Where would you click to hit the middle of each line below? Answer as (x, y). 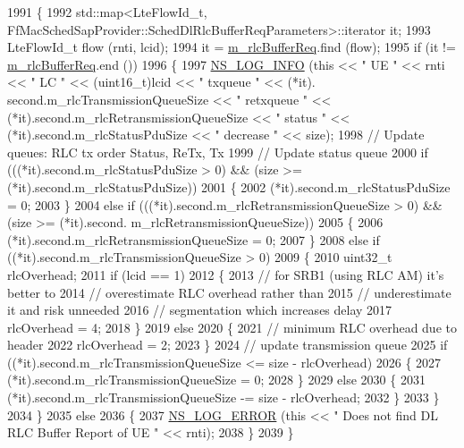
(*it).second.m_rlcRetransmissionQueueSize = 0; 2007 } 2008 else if (194, 239)
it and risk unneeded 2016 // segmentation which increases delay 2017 (200, 310)
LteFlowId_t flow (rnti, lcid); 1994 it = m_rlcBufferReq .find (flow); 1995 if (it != (232, 47)
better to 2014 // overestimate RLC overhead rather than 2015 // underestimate (229, 292)
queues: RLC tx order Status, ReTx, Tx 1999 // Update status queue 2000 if (218, 152)
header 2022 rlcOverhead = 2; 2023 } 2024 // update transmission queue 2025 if (228, 345)
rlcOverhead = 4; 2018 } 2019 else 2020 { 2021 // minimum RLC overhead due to (232, 327)
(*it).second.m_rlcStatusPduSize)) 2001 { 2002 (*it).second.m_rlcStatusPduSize (229, 186)
